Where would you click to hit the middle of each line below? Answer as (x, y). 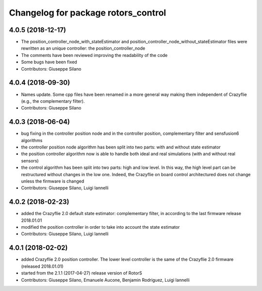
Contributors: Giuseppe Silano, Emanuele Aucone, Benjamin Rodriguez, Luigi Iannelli (106, 280)
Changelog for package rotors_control (88, 13)
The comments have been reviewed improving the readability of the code (94, 55)
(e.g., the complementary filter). (53, 101)
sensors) (30, 161)
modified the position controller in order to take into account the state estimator (100, 227)
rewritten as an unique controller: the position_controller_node (83, 48)
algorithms (32, 140)
